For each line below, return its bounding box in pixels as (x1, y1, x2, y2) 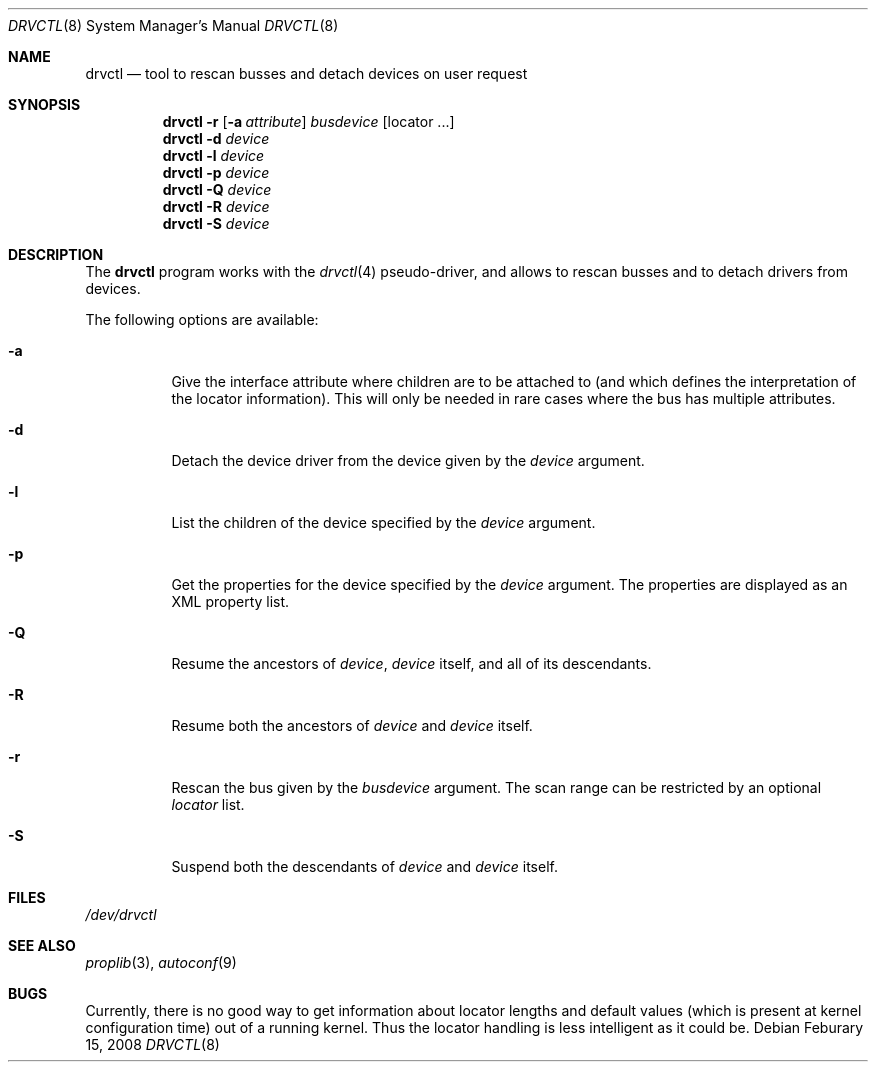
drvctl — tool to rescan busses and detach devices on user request (85, 65, 528, 82)
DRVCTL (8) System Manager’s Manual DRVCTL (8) (8, 17, 339, 34)
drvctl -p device (162, 164, 270, 181)
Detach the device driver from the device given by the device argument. (171, 452, 645, 469)
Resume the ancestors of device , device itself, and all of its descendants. (171, 655, 652, 672)
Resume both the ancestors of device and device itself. (171, 717, 533, 734)
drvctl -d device (162, 130, 270, 147)
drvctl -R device (162, 198, 270, 215)
